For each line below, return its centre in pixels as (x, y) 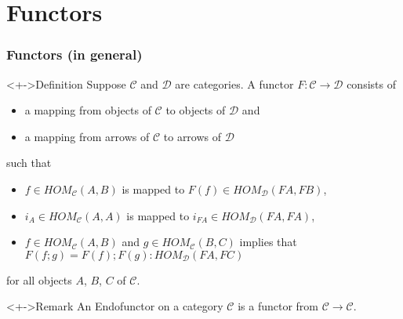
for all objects (39, 279)
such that (29, 163)
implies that (268, 242)
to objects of (196, 110)
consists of (371, 83)
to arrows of (192, 136)
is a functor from (278, 306)
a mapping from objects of (88, 110)
